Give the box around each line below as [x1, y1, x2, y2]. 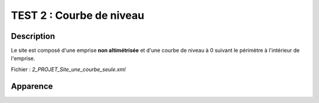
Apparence [11, 81, 53, 91]
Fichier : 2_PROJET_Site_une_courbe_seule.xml [11, 65, 126, 73]
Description [11, 31, 56, 41]
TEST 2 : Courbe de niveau [11, 9, 145, 22]
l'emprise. [11, 55, 35, 62]
